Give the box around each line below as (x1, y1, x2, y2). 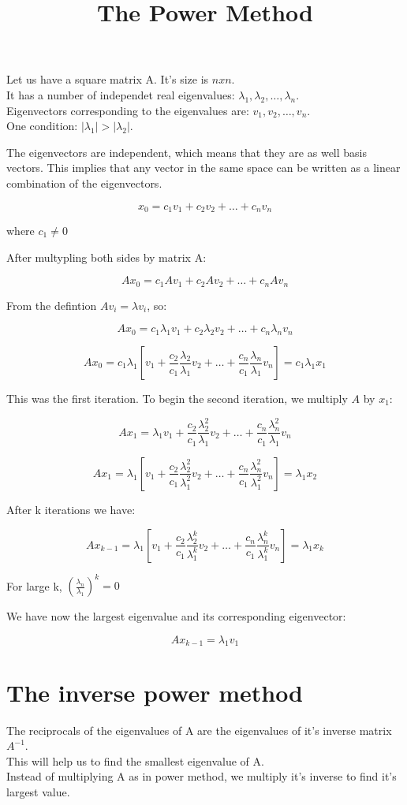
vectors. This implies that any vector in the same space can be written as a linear (6, 159, 401, 176)
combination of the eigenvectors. (6, 174, 162, 191)
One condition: (6, 117, 78, 134)
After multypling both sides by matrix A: (6, 248, 207, 265)
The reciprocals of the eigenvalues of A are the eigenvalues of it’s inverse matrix (6, 721, 392, 738)
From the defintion (6, 296, 97, 313)
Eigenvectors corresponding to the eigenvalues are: (6, 102, 249, 118)
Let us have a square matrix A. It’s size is (6, 71, 209, 88)
